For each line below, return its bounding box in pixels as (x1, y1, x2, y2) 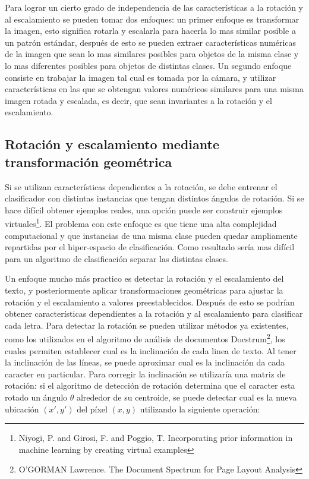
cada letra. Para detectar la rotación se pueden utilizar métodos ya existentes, (5, 319, 289, 331)
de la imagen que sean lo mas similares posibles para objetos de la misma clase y (5, 48, 299, 60)
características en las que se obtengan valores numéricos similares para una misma (5, 83, 304, 95)
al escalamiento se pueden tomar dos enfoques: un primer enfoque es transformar (5, 12, 299, 25)
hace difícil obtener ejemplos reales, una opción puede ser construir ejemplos (5, 203, 283, 216)
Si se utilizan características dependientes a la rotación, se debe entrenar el (5, 180, 278, 193)
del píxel (77, 402, 108, 415)
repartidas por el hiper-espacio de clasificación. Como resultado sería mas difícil (5, 241, 295, 253)
